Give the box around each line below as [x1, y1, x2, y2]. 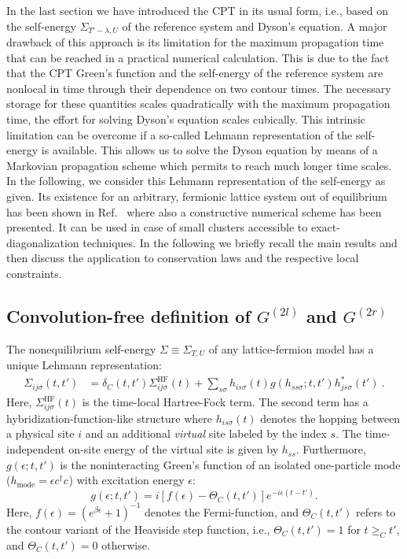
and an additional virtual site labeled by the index [85, 425, 327, 442]
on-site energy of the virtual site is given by [68, 441, 279, 457]
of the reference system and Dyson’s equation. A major [122, 17, 387, 34]
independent [6, 441, 65, 457]
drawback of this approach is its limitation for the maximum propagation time [6, 34, 384, 50]
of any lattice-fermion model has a [208, 340, 374, 357]
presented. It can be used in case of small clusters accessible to [6, 219, 308, 235]
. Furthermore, [295, 441, 366, 457]
